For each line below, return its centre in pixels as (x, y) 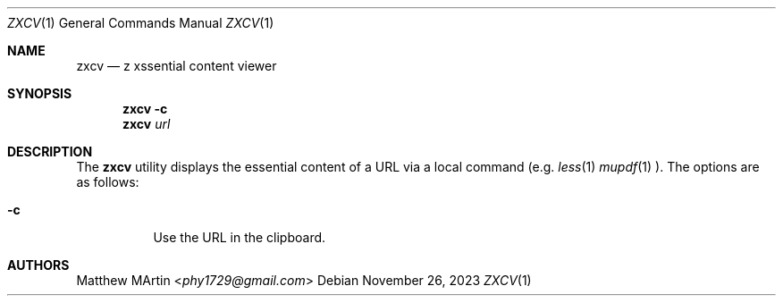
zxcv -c (145, 109)
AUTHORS (38, 265)
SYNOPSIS (40, 93)
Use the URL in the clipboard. (240, 237)
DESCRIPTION (50, 151)
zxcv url (147, 124)
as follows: (108, 182)
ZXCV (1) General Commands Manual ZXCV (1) (141, 23)
